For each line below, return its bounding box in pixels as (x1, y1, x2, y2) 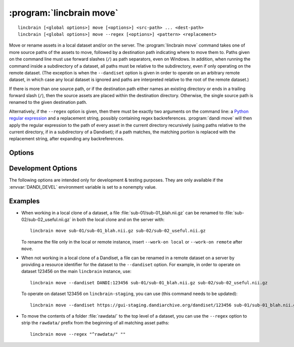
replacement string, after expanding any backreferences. (9, 136, 124, 142)
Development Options (9, 164, 77, 173)
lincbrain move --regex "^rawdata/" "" (30, 331, 126, 337)
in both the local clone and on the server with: (72, 217, 165, 223)
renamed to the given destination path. (9, 99, 88, 105)
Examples (9, 197, 40, 205)
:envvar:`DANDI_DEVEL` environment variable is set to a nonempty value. (9, 184, 157, 190)
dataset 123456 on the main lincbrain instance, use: (21, 269, 132, 274)
